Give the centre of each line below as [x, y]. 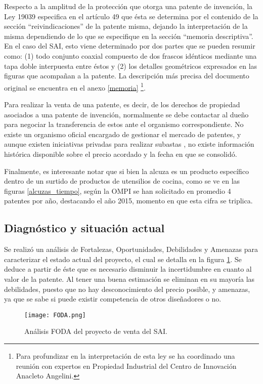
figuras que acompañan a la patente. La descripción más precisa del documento [127, 76]
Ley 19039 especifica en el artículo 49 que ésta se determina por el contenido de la [131, 16]
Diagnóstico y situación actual [84, 228]
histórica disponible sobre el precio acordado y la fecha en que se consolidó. [121, 154]
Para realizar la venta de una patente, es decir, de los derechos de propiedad [122, 104]
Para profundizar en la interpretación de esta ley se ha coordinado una [125, 355]
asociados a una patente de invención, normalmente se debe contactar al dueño [126, 114]
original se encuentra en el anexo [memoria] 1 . [75, 87]
